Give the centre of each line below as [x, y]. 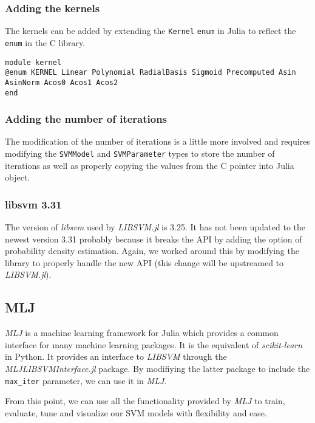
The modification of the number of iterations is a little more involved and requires [157, 141]
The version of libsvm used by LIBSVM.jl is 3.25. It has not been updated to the [155, 227]
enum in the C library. [45, 42]
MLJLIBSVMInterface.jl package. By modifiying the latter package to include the [157, 368]
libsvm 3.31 [33, 204]
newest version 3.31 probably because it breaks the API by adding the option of [154, 239]
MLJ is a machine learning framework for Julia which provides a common [142, 333]
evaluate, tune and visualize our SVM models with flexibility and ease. [136, 412]
